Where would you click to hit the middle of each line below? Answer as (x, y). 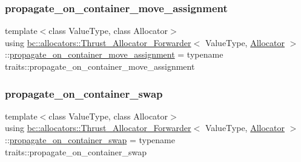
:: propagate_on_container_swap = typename (90, 140)
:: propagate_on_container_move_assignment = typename (114, 54)
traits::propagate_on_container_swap (76, 151)
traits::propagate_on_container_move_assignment (100, 66)
